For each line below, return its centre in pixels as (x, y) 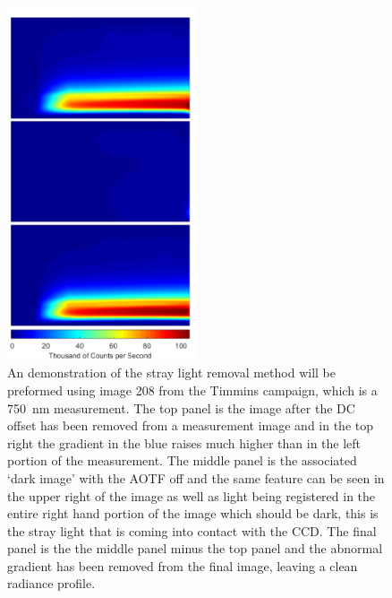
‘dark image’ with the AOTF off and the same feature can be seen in (196, 477)
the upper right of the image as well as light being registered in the (192, 495)
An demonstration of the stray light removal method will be (171, 373)
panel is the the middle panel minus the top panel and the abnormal (195, 548)
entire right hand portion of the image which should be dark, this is (193, 513)
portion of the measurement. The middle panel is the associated (182, 460)
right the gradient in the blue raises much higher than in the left (184, 442)
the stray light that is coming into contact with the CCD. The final (192, 530)
